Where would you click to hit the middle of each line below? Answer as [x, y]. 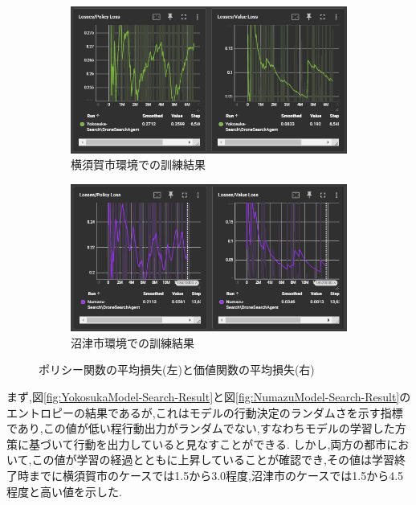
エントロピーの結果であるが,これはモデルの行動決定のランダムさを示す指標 [205, 412]
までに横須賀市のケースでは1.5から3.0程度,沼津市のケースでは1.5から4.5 [216, 475]
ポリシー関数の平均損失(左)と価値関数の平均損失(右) [177, 370]
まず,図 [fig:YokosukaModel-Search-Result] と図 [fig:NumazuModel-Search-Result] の [209, 396]
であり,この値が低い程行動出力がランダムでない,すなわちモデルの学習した [201, 428]
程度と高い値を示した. [64, 491]
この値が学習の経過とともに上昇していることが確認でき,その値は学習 [213, 460]
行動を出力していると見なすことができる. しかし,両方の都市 [230, 443]
